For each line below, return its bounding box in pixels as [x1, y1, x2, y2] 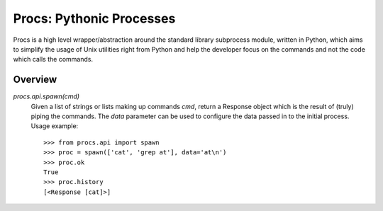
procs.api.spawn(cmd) [13, 92, 80, 101]
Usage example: [30, 122, 79, 130]
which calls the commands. [13, 55, 94, 64]
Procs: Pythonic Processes [13, 11, 176, 26]
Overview [13, 74, 57, 86]
